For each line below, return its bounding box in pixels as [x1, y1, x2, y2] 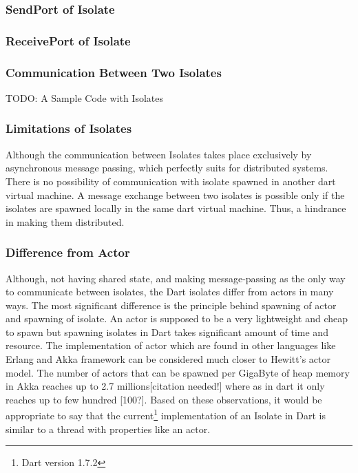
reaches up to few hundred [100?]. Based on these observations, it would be [6, 392, 322, 406]
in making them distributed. [6, 214, 125, 229]
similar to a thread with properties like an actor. [6, 421, 211, 436]
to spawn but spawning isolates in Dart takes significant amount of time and [6, 324, 328, 339]
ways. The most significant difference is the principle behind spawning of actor [6, 297, 337, 312]
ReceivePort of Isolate [6, 32, 131, 49]
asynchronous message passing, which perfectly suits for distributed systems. [6, 160, 328, 175]
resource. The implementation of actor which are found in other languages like [6, 338, 336, 353]
